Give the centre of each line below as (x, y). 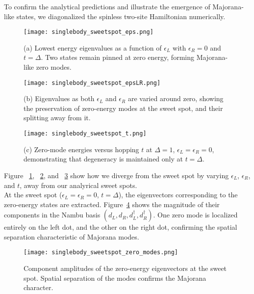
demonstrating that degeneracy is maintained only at (103, 159)
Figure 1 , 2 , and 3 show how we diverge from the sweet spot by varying (116, 175)
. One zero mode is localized (195, 215)
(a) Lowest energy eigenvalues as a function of (93, 47)
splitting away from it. (57, 118)
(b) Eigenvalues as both (59, 98)
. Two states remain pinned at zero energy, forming (117, 57)
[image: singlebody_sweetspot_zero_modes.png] (101, 253)
